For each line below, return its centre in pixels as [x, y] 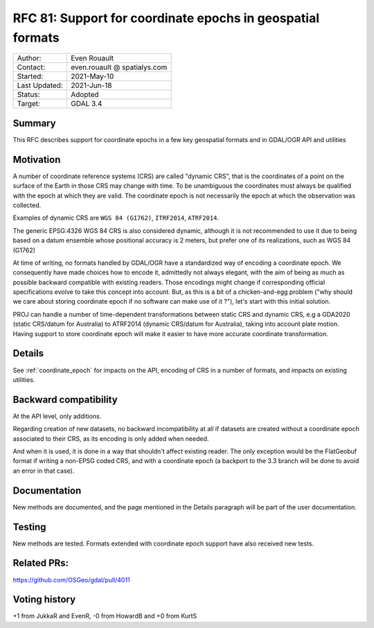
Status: [29, 95]
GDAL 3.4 [86, 104]
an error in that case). [44, 471]
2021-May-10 [92, 76]
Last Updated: [40, 85]
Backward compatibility [65, 400]
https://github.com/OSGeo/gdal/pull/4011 [72, 579]
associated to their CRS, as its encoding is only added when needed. [111, 438]
